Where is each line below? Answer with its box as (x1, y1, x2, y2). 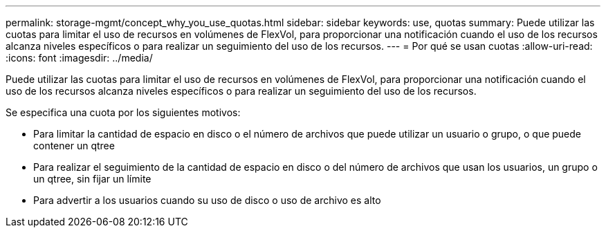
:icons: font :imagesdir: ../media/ (6, 52, 153, 64)
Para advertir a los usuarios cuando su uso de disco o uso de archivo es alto (33, 194, 381, 206)
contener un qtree (33, 140, 115, 151)
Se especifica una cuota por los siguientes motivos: (6, 106, 241, 118)
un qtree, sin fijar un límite (33, 173, 151, 185)
